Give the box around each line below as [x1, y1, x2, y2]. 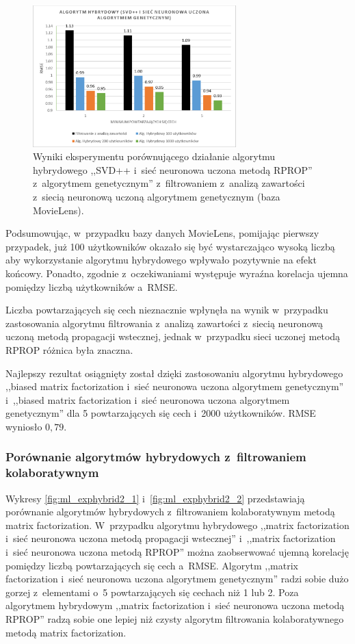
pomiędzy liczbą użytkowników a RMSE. [5, 279, 178, 294]
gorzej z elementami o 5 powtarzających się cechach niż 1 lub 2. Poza [5, 584, 299, 599]
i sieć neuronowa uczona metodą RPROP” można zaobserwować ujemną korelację [5, 545, 349, 559]
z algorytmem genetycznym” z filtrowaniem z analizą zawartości [33, 176, 305, 190]
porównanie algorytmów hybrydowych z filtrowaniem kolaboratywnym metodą [5, 504, 335, 519]
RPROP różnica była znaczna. [5, 342, 133, 357]
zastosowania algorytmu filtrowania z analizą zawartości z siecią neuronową [5, 315, 323, 330]
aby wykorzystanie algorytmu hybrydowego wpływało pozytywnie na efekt [5, 253, 317, 267]
